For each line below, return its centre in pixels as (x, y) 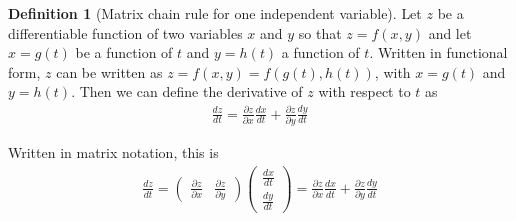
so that (320, 32)
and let (450, 32)
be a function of (124, 52)
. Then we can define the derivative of (187, 91)
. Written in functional (438, 52)
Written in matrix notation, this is (113, 151)
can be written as (109, 71)
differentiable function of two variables (125, 32)
